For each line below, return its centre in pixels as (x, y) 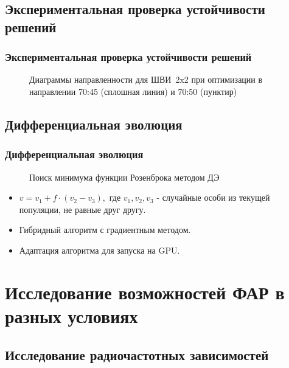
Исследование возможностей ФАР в (145, 292)
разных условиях (71, 315)
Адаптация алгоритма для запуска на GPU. (99, 250)
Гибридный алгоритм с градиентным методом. (105, 230)
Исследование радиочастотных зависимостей (137, 354)
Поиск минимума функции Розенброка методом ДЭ (124, 177)
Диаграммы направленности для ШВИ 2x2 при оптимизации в (146, 79)
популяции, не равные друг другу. (82, 209)
